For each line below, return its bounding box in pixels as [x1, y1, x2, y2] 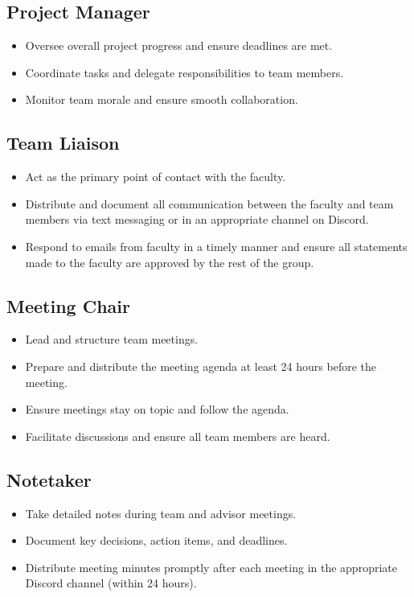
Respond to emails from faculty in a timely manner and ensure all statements [25, 237, 408, 254]
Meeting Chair [6, 293, 130, 318]
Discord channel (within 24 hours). [25, 574, 197, 591]
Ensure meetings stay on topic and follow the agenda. [25, 401, 289, 418]
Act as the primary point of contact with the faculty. [25, 168, 286, 185]
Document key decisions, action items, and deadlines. [25, 532, 288, 549]
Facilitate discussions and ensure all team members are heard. [25, 427, 330, 444]
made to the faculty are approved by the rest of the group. [25, 253, 314, 270]
